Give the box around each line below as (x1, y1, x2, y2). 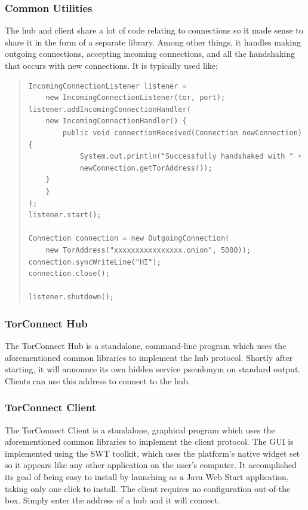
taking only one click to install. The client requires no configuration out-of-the (5, 482, 291, 494)
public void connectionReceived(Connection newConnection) (63, 128, 302, 137)
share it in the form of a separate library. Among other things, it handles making (5, 35, 301, 48)
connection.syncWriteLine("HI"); (28, 257, 161, 266)
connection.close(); (28, 269, 110, 278)
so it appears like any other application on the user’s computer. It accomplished (5, 459, 297, 471)
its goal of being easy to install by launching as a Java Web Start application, (5, 470, 289, 483)
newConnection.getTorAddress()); (79, 163, 212, 172)
